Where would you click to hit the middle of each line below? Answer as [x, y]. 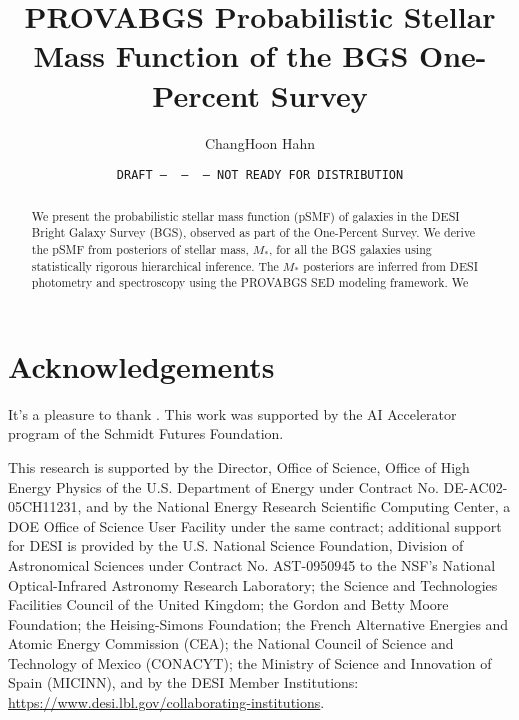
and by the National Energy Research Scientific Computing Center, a [298, 506]
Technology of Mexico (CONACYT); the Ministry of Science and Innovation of [250, 662]
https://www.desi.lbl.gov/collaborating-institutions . [166, 702]
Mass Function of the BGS [221, 55]
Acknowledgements [141, 365]
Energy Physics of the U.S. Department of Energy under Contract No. [223, 486]
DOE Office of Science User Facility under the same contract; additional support [255, 525]
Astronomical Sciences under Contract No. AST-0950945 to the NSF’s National [252, 564]
